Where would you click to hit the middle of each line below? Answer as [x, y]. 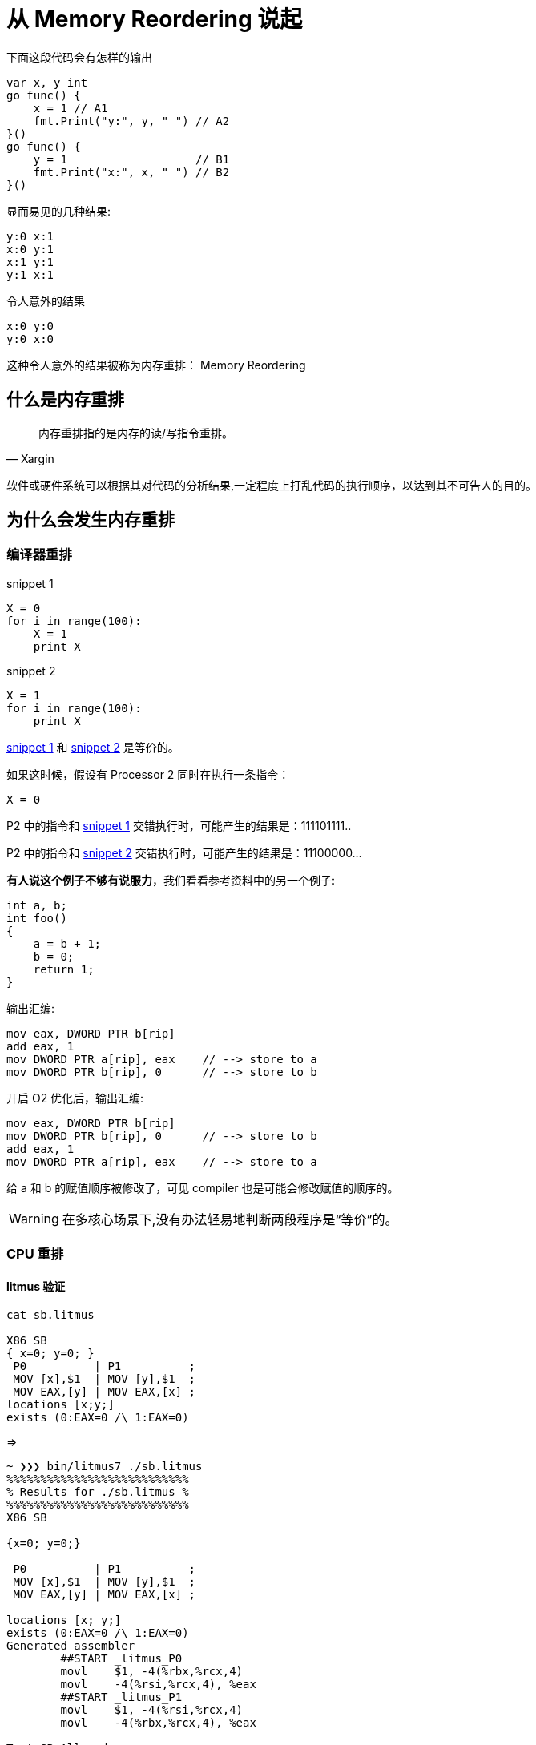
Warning [34, 1218]
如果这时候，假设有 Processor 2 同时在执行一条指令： [148, 774]
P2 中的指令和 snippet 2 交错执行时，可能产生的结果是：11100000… [184, 852]
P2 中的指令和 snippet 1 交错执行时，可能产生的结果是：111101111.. [179, 825]
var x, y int [47, 82]
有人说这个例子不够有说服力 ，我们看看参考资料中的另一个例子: [171, 880]
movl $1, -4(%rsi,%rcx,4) [152, 1710]
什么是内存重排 [65, 400]
